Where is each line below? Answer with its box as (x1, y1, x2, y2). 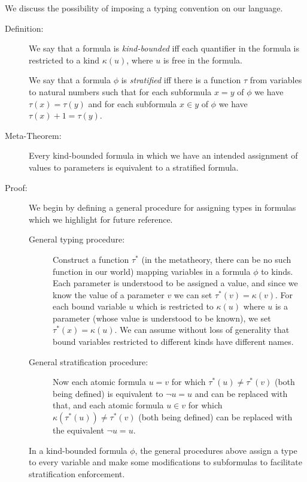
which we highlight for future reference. (29, 213, 173, 225)
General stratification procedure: (29, 355, 148, 368)
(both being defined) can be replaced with (138, 411, 293, 423)
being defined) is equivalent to (53, 387, 163, 399)
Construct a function (53, 253, 129, 265)
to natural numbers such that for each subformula (29, 85, 212, 98)
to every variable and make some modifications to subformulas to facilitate (29, 456, 302, 468)
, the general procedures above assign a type (135, 444, 297, 456)
